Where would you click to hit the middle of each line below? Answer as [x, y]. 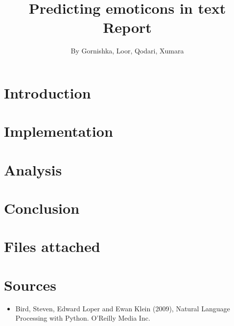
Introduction [47, 92]
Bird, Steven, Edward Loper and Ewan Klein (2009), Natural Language [123, 308]
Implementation [58, 131]
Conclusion [42, 208]
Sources [30, 285]
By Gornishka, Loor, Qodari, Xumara [127, 51]
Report [127, 27]
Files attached [52, 246]
